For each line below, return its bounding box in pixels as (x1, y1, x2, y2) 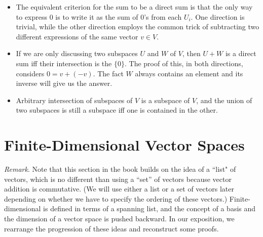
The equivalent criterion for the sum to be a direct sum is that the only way (16, 2, 253, 12)
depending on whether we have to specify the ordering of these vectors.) (4, 193, 228, 204)
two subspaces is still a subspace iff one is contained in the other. (16, 105, 218, 115)
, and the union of (196, 94, 252, 105)
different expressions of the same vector (16, 31, 138, 41)
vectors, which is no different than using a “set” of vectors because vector (4, 173, 232, 184)
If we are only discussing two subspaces (16, 48, 138, 59)
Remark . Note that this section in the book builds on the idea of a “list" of (4, 164, 236, 174)
